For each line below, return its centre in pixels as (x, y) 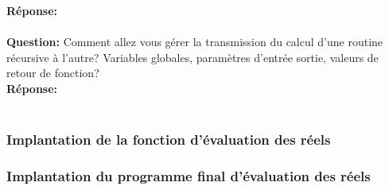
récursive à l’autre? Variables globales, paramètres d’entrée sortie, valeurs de (193, 57)
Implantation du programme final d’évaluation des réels (189, 175)
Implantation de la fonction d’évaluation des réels (169, 140)
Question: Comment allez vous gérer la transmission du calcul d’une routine (195, 42)
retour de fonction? (53, 73)
